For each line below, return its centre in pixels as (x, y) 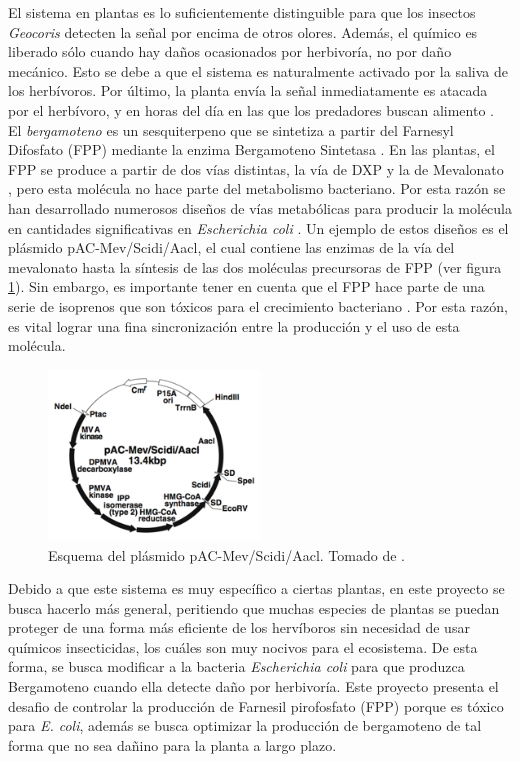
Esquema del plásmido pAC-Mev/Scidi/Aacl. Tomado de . (226, 554)
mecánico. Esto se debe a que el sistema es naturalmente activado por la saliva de (258, 70)
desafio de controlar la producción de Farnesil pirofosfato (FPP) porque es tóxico (256, 705)
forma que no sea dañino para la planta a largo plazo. (172, 744)
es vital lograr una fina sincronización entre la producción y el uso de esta (234, 325)
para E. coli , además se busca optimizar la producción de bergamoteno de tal (245, 725)
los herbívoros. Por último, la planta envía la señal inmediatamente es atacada (248, 90)
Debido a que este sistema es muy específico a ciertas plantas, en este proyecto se (256, 588)
